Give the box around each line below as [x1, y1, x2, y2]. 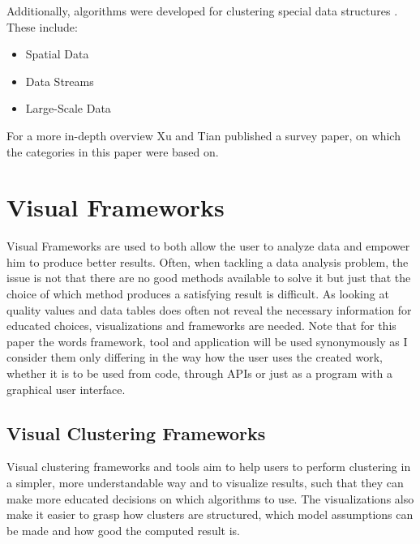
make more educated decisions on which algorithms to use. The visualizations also [6, 490, 414, 507]
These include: [6, 18, 78, 35]
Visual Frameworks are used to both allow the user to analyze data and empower [6, 238, 410, 255]
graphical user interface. [6, 380, 126, 397]
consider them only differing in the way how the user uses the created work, [6, 349, 384, 366]
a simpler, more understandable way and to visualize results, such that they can [6, 474, 404, 491]
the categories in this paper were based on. [6, 143, 219, 160]
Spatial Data [25, 45, 89, 62]
